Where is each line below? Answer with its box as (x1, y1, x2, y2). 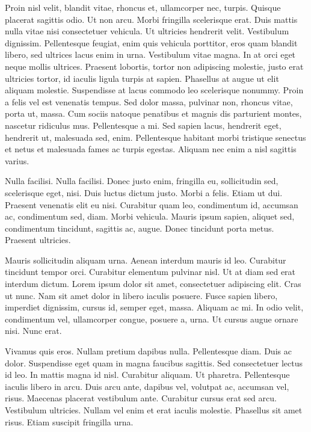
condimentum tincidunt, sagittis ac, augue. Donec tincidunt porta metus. (5, 221, 274, 234)
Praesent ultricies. (5, 233, 71, 246)
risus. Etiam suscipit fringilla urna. (5, 415, 134, 428)
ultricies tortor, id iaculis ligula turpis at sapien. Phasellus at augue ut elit (5, 72, 279, 84)
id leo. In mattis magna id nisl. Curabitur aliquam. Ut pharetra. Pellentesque (5, 368, 290, 381)
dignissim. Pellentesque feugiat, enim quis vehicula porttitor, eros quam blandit (5, 36, 298, 49)
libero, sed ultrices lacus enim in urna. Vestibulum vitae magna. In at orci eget (5, 48, 296, 61)
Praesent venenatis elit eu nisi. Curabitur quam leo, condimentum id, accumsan (5, 198, 298, 211)
